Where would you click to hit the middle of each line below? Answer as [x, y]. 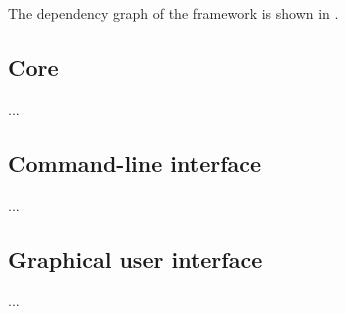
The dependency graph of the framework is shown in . [173, 13]
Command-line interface [135, 162]
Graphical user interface [135, 258]
